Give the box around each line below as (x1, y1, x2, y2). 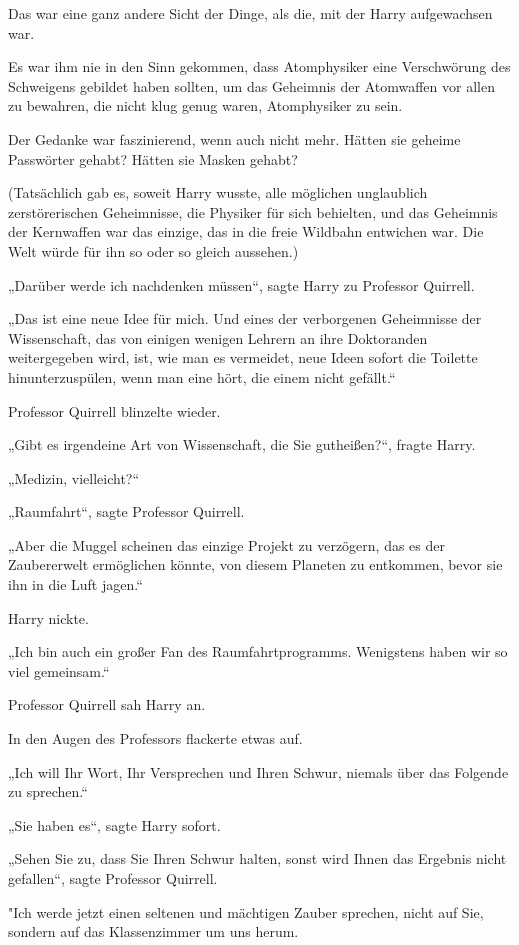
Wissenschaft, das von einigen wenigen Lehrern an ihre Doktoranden (8, 327, 428, 348)
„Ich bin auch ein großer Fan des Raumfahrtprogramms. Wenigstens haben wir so (8, 641, 508, 662)
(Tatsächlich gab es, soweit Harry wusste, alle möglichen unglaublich (8, 182, 428, 203)
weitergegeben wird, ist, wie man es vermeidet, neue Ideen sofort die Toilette (8, 347, 478, 368)
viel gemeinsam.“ (8, 660, 110, 681)
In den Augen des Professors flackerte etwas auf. (8, 728, 303, 749)
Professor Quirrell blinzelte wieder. (8, 400, 221, 421)
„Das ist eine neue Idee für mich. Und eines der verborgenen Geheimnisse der (8, 308, 482, 329)
